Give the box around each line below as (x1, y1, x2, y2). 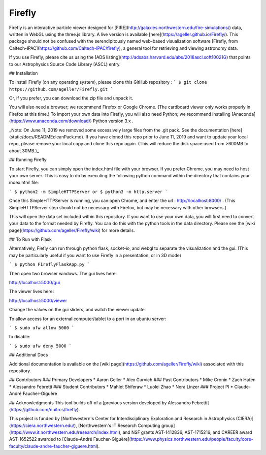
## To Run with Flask (9, 236, 52, 242)
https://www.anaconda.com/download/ (10, 118, 91, 124)
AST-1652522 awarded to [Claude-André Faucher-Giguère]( (9, 436, 131, 442)
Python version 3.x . (93, 118, 133, 124)
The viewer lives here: (9, 289, 54, 294)
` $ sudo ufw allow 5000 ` (9, 325, 74, 330)
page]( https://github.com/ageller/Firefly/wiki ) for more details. (9, 227, 135, 233)
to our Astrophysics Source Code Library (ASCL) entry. (9, 61, 121, 67)
